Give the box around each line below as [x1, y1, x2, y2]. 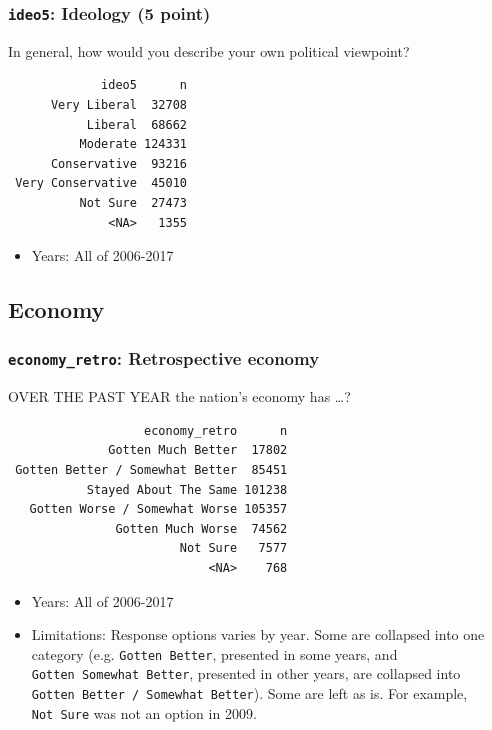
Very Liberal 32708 [50, 97, 187, 112]
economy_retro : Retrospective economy [8, 346, 320, 371]
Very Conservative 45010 [15, 176, 187, 191]
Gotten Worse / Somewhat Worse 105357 [29, 502, 288, 517]
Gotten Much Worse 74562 [115, 521, 288, 536]
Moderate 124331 [79, 137, 187, 152]
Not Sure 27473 [79, 195, 187, 210]
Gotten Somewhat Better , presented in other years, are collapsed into [31, 663, 461, 684]
